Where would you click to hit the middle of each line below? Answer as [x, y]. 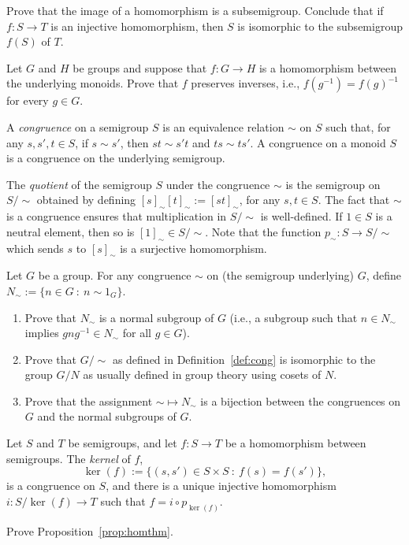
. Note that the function [263, 231]
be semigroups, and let [123, 443]
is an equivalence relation [223, 126]
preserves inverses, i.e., [245, 83]
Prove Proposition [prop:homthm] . [90, 530]
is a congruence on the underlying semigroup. [116, 158]
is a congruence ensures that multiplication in [117, 216]
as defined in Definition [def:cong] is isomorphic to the [244, 359]
